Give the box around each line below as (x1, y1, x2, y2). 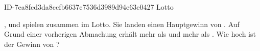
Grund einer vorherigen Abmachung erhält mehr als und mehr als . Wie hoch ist (4, 29, 256, 39)
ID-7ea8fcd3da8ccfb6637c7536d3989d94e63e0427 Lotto (4, 2, 174, 12)
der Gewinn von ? (4, 38, 60, 49)
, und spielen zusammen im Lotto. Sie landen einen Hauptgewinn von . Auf (4, 18, 240, 29)
